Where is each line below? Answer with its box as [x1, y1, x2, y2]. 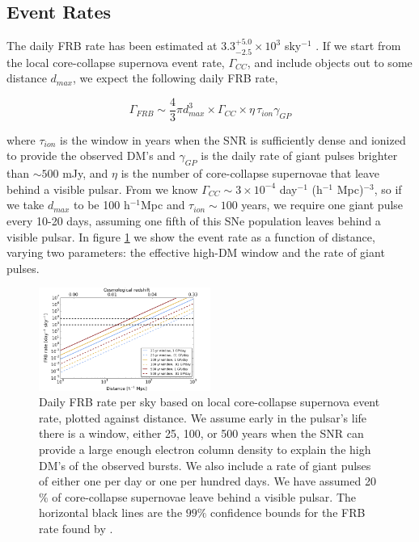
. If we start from [315, 37, 401, 54]
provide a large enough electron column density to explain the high [39, 440, 371, 457]
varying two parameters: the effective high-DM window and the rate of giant [6, 244, 385, 261]
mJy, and [62, 165, 108, 182]
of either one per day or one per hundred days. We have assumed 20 [39, 473, 376, 489]
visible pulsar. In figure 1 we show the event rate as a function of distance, [6, 228, 375, 245]
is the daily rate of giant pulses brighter [201, 147, 398, 164]
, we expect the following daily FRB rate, [73, 69, 278, 86]
